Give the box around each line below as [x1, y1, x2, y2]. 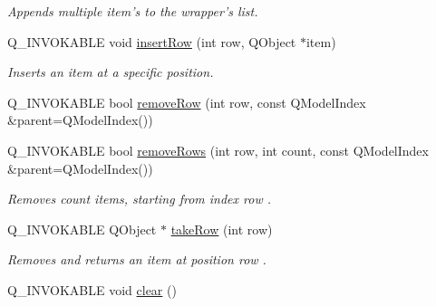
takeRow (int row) [170, 219, 273, 238]
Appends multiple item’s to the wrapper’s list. [7, 2, 258, 20]
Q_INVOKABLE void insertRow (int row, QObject [7, 32, 296, 51]
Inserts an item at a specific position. [7, 62, 214, 81]
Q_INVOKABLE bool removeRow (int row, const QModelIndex [7, 92, 366, 111]
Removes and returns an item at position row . [7, 250, 266, 269]
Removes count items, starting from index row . [7, 189, 272, 208]
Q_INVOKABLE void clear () [7, 280, 177, 299]
